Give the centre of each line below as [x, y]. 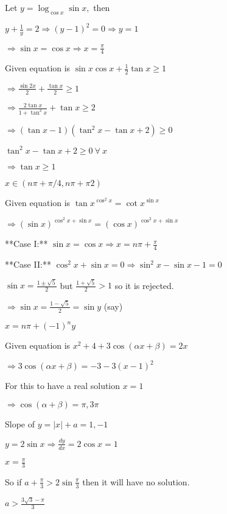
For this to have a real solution [63, 386]
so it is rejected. [144, 285]
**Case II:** [28, 264]
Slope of [20, 423]
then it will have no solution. [136, 481]
